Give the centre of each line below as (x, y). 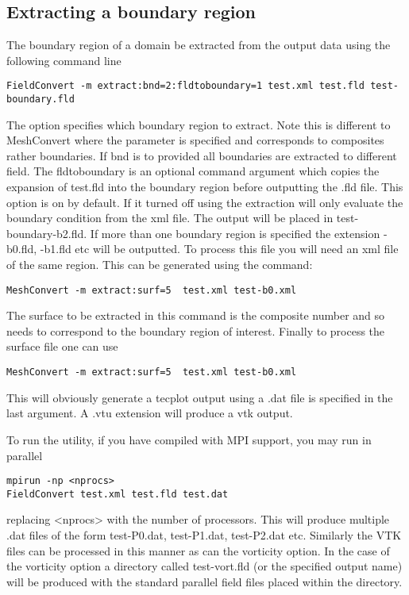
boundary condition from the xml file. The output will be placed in (170, 218)
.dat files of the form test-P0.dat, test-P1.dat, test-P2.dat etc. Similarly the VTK (204, 535)
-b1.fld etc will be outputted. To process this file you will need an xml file (219, 249)
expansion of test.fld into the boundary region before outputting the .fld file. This (205, 187)
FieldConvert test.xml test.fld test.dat (118, 494)
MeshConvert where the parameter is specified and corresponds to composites (195, 140)
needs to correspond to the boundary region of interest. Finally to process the (196, 330)
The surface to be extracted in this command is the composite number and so (196, 315)
